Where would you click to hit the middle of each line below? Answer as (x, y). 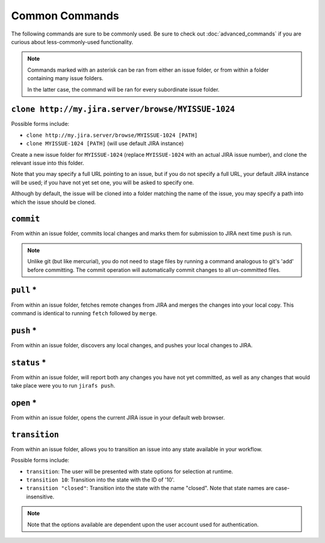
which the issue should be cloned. (54, 202)
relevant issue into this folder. (48, 163)
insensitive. (40, 497)
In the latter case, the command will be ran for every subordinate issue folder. (123, 89)
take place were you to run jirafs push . (63, 386)
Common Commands (65, 16)
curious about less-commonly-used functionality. (72, 42)
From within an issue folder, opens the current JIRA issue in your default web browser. (118, 418)
